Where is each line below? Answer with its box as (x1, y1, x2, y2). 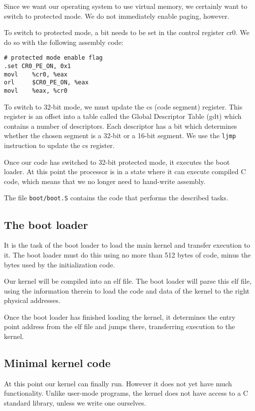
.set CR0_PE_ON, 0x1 (4, 63, 71, 70)
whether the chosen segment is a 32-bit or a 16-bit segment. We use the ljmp (4, 130, 236, 141)
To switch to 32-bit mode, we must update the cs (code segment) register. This (4, 101, 243, 112)
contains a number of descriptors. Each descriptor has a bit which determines (4, 120, 237, 131)
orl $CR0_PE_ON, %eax (4, 79, 89, 86)
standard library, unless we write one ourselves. (4, 398, 146, 408)
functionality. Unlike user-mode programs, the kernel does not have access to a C (4, 388, 248, 398)
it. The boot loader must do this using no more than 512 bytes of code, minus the (4, 249, 251, 260)
